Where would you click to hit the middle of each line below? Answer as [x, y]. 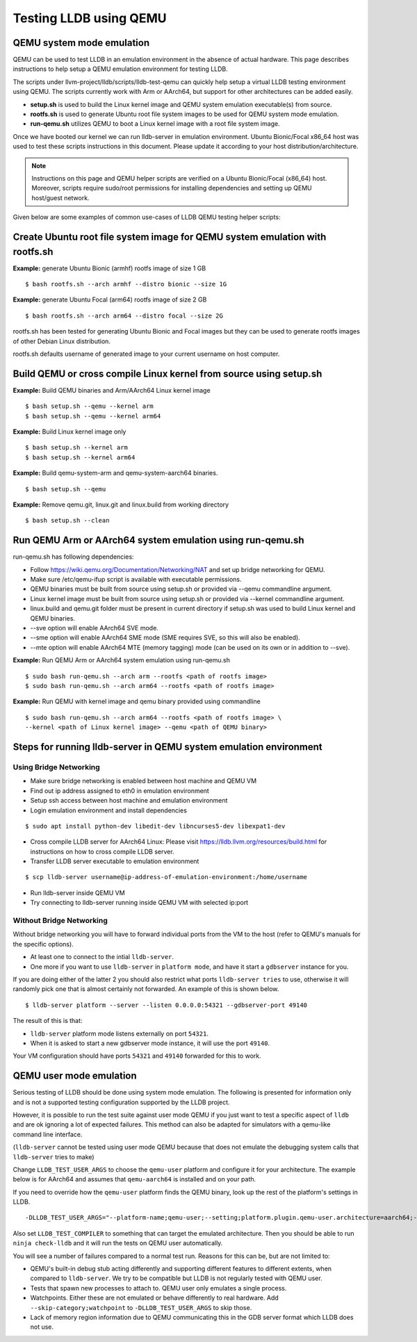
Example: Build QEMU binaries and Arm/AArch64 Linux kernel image [112, 390]
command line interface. [48, 1134]
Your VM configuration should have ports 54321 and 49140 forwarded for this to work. [137, 1056]
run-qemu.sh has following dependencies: [74, 557]
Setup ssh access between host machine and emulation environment [129, 801]
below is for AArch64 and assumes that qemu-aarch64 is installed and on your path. [134, 1179]
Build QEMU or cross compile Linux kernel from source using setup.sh [167, 374]
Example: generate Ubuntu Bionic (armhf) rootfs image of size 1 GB [109, 268]
